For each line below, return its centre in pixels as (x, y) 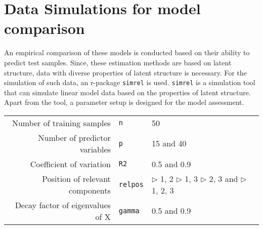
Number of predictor (74, 137)
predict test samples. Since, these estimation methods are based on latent (118, 62)
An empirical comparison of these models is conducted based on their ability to (127, 52)
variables (95, 149)
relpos (131, 184)
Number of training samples (61, 123)
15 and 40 (169, 143)
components (90, 190)
